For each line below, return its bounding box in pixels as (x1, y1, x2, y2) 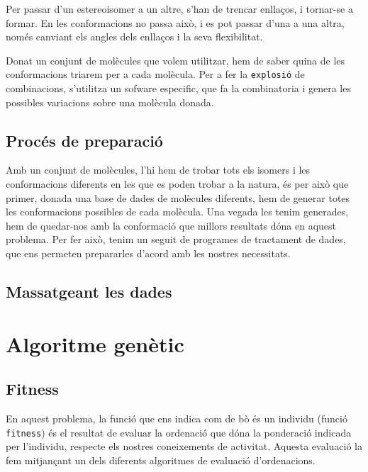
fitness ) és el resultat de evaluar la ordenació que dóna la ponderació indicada (6, 425, 352, 439)
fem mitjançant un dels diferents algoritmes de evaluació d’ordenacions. (6, 452, 316, 467)
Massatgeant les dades (6, 280, 172, 302)
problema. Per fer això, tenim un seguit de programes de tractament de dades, (6, 232, 346, 247)
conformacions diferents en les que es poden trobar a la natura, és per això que (6, 176, 349, 191)
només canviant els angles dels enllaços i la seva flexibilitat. (6, 29, 263, 44)
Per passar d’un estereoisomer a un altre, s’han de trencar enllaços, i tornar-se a (6, 1, 353, 16)
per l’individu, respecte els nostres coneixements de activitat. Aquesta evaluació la (6, 439, 362, 454)
